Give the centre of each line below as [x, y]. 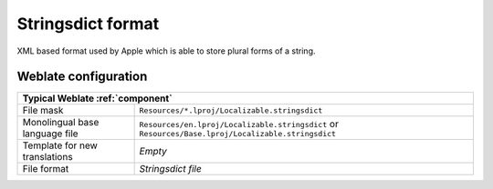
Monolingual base [61, 123]
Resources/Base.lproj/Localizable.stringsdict [238, 133]
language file [50, 134]
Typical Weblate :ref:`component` [97, 98]
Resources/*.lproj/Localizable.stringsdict [231, 110]
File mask [43, 111]
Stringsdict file [171, 169]
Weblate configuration [82, 77]
